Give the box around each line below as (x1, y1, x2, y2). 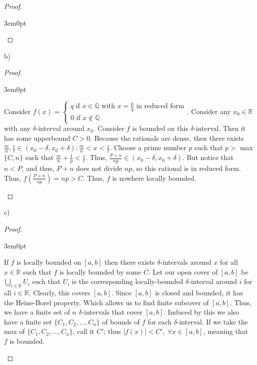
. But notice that (182, 152, 234, 162)
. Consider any (187, 106, 231, 116)
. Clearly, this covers (29, 287, 90, 298)
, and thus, (22, 163, 54, 173)
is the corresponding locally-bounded (72, 276, 183, 286)
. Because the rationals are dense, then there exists (90, 132, 244, 143)
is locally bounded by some (59, 266, 141, 277)
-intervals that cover (82, 307, 143, 317)
